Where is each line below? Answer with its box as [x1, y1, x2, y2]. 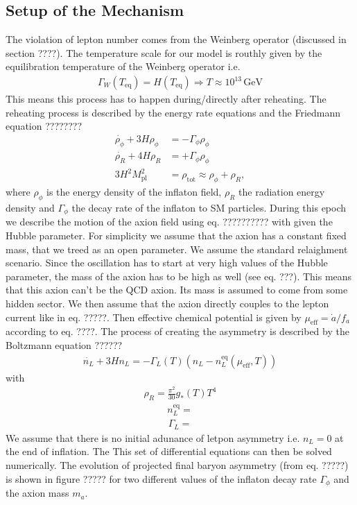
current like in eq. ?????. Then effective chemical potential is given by [6, 309, 302, 324]
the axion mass [6, 486, 69, 500]
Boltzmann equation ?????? [6, 338, 123, 352]
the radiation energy [238, 185, 325, 199]
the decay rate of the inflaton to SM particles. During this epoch [71, 200, 347, 215]
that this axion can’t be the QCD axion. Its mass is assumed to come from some [6, 282, 348, 297]
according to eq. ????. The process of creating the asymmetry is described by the [6, 324, 349, 339]
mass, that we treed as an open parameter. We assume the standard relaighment [6, 241, 348, 256]
